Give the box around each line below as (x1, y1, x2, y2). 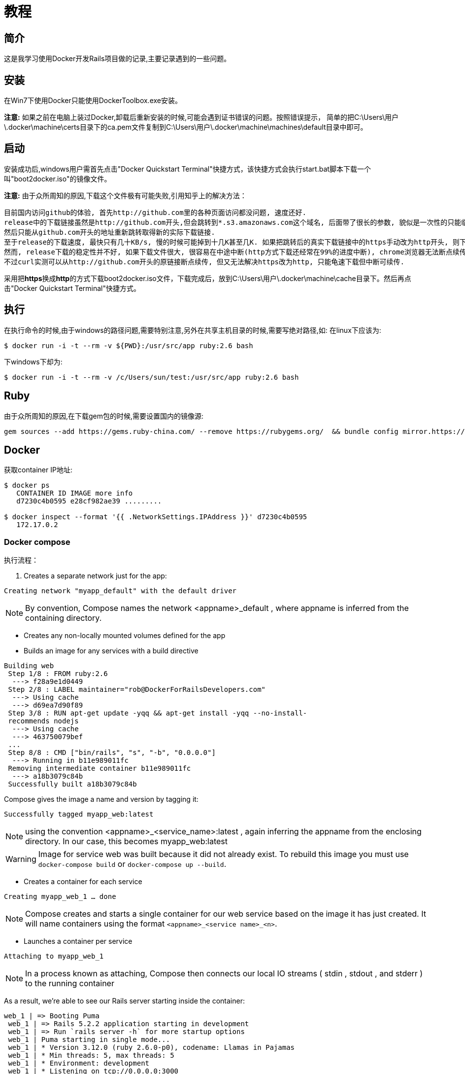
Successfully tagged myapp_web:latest (4, 810, 154, 819)
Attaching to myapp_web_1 (4, 952, 104, 961)
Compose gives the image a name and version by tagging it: (4, 795, 199, 804)
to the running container (25, 978, 114, 989)
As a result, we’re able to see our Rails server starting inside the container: (4, 997, 245, 1005)
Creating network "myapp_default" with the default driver (4, 587, 237, 595)
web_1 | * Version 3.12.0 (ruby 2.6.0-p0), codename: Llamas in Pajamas (8, 1043, 295, 1052)
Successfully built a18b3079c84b (8, 780, 137, 788)
